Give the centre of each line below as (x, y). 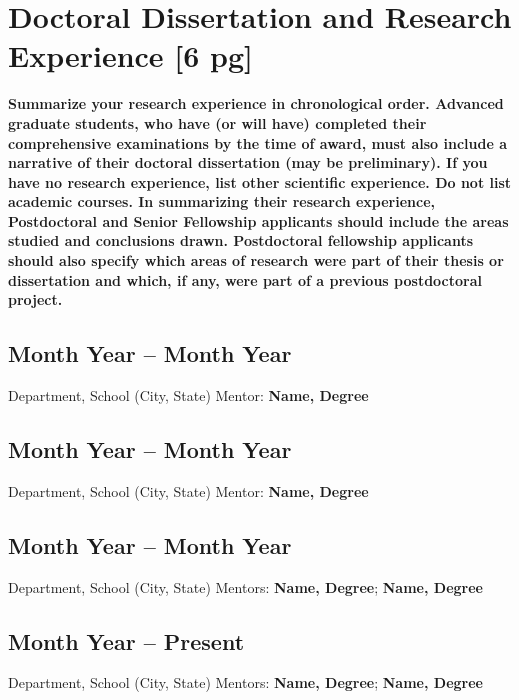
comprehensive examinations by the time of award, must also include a (257, 142)
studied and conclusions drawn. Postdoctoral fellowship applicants (241, 240)
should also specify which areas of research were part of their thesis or (256, 260)
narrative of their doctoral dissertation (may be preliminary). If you (248, 162)
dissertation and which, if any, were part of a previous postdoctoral (245, 279)
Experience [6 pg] (131, 55)
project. (35, 299)
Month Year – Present (126, 640)
